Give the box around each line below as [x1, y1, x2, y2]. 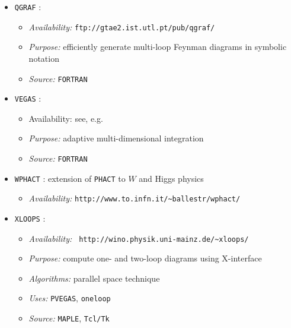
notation [28, 52, 59, 64]
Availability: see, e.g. [28, 112, 103, 124]
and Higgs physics [139, 172, 204, 184]
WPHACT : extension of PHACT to [14, 172, 126, 184]
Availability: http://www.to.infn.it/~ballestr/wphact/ [28, 192, 241, 204]
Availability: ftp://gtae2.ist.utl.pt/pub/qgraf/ [28, 20, 215, 33]
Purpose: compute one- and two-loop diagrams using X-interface [28, 252, 262, 264]
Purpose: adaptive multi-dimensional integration [28, 132, 204, 144]
